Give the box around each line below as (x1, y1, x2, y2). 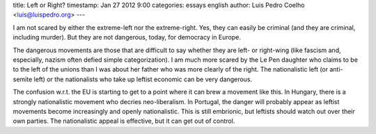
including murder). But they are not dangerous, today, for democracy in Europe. (13, 33, 242, 42)
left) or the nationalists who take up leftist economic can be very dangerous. (33, 75, 253, 83)
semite (13, 75, 33, 83)
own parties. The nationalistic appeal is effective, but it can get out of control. (13, 117, 235, 125)
